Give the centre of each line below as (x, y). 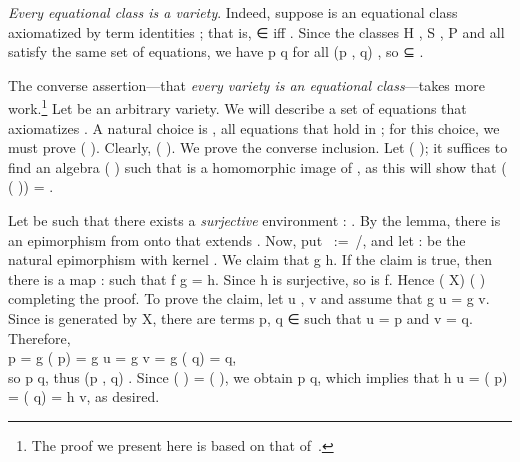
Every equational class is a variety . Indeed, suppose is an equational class (233, 12)
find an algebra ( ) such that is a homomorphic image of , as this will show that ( (257, 166)
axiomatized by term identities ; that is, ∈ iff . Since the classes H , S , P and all (256, 31)
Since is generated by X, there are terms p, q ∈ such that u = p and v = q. (240, 317)
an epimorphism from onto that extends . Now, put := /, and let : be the (237, 239)
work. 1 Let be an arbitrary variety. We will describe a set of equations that (237, 107)
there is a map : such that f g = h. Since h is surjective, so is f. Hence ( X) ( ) (247, 278)
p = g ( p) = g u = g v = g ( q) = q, (122, 357)
